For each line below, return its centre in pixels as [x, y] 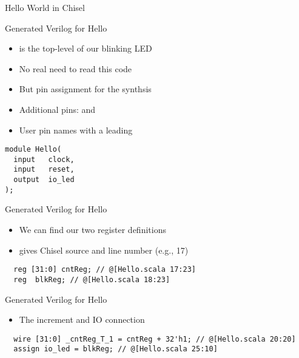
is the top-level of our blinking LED [86, 48]
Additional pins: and [57, 109]
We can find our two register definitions [92, 230]
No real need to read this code [76, 68]
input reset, [44, 170]
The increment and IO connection [82, 319]
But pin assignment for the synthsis [85, 89]
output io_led [44, 180]
